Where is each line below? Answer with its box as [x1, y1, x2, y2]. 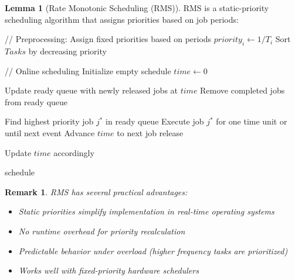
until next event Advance [5, 126, 95, 139]
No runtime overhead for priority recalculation [18, 224, 185, 237]
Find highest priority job [5, 115, 94, 127]
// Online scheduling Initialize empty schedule [5, 64, 171, 77]
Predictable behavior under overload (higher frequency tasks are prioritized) [18, 244, 288, 257]
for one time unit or [216, 115, 287, 127]
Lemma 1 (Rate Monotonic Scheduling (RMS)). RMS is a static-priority [5, 2, 269, 13]
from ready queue [5, 95, 68, 108]
